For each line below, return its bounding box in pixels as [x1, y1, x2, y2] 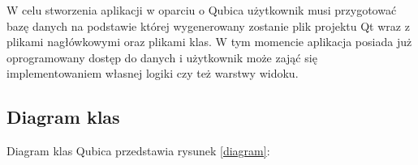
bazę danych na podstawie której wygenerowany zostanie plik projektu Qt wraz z [6, 17, 410, 34]
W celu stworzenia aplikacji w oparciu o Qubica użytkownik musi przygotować [6, 2, 397, 18]
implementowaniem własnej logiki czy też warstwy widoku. [6, 65, 299, 82]
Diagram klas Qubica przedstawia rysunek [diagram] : [6, 142, 270, 159]
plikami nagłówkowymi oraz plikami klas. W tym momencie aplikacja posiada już [6, 33, 412, 50]
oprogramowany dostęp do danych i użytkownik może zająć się [6, 49, 317, 66]
